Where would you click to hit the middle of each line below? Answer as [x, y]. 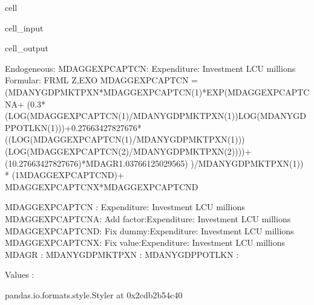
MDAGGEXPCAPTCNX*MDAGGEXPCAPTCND [102, 186]
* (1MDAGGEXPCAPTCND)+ [64, 175]
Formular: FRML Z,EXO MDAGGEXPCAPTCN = [102, 80]
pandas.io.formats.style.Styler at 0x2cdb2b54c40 [94, 294]
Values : [20, 274]
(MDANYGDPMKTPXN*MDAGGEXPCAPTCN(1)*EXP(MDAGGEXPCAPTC [157, 91]
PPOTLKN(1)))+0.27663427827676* [73, 127]
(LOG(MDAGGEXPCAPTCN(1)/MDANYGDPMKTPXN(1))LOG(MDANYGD [156, 116]
